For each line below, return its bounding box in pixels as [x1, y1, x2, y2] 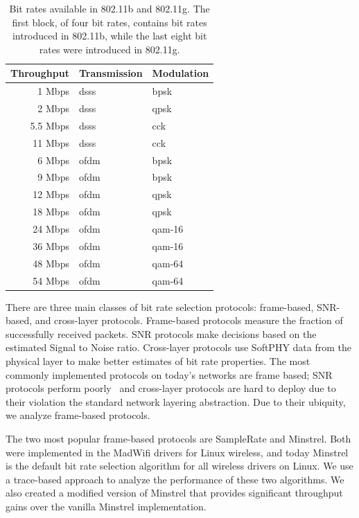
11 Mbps [33, 135, 69, 150]
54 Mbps [33, 273, 69, 287]
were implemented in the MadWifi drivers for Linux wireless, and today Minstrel [6, 445, 349, 459]
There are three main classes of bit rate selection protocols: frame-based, [6, 299, 314, 314]
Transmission [78, 66, 143, 80]
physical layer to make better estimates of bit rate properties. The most [6, 353, 310, 368]
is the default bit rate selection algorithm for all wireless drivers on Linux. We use [6, 458, 353, 473]
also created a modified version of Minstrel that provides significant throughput [6, 485, 343, 500]
